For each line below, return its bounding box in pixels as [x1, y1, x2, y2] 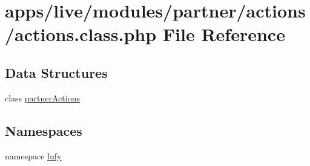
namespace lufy [5, 149, 62, 162]
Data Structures [5, 63, 108, 81]
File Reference [162, 22, 285, 46]
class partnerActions [5, 91, 80, 104]
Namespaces [5, 121, 82, 139]
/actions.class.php [5, 22, 157, 46]
